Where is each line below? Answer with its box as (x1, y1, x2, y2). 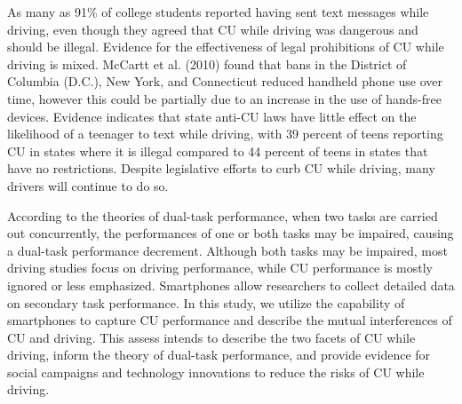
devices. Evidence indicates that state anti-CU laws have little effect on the (7, 107, 417, 125)
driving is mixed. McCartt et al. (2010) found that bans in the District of (7, 54, 407, 73)
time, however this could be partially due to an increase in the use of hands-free (7, 89, 442, 107)
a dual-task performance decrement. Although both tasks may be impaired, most (7, 241, 448, 259)
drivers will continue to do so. (7, 176, 169, 194)
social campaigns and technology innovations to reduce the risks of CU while (7, 362, 425, 381)
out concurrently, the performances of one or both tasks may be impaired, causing (7, 224, 454, 242)
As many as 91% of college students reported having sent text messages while (7, 3, 429, 20)
